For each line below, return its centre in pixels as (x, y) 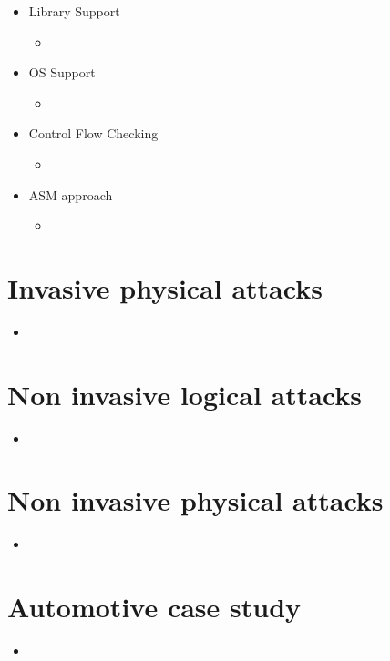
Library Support (74, 11)
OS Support (62, 72)
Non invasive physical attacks (195, 500)
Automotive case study (154, 607)
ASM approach (71, 194)
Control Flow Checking (93, 133)
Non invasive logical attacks (185, 394)
